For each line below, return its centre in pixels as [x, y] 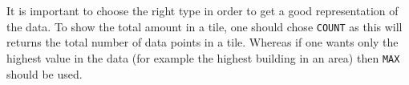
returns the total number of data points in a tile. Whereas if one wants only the [202, 42]
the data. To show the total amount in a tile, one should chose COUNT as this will [204, 26]
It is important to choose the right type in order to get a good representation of [202, 10]
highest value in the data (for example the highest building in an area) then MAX [203, 57]
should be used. [45, 73]
